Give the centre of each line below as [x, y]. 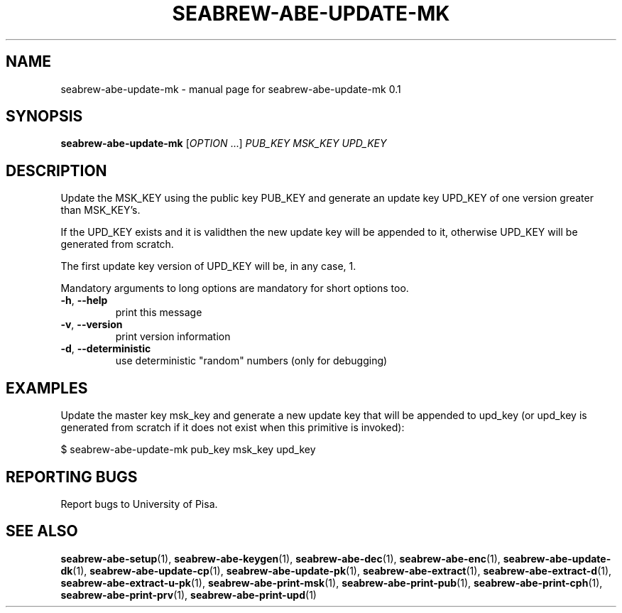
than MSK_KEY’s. [100, 210]
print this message [159, 313]
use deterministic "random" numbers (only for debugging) [251, 361]
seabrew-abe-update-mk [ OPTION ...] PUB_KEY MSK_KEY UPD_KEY [224, 143]
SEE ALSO [42, 531]
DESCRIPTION [56, 170]
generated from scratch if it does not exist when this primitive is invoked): [233, 428]
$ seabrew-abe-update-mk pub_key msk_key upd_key [188, 450]
